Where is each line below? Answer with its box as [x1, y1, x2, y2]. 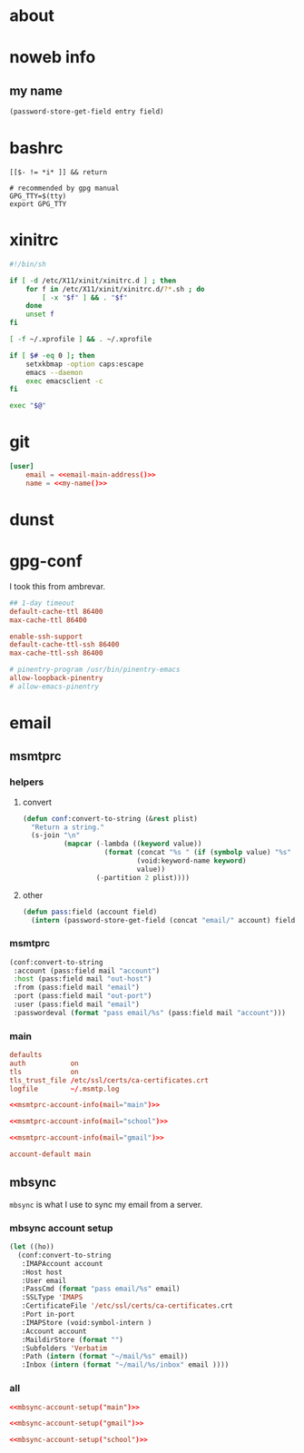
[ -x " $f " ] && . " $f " [42, 292, 128, 302]
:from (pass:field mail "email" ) [13, 983, 141, 993]
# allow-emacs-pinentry [9, 682, 100, 691]
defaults [9, 1051, 43, 1060]
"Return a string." [31, 823, 104, 832]
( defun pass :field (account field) [22, 907, 158, 916]
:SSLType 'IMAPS [21, 1293, 83, 1302]
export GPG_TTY [9, 200, 67, 209]
